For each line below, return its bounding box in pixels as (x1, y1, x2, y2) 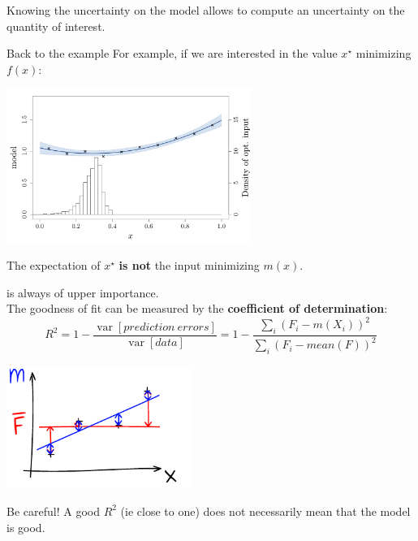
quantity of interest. (6, 17, 106, 34)
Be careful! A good (6, 502, 100, 519)
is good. (6, 518, 45, 535)
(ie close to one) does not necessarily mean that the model (120, 502, 411, 519)
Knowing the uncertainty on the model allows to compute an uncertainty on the (6, 2, 405, 18)
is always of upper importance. (6, 283, 159, 301)
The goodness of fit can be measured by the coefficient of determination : (6, 300, 388, 317)
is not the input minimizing (119, 256, 260, 273)
